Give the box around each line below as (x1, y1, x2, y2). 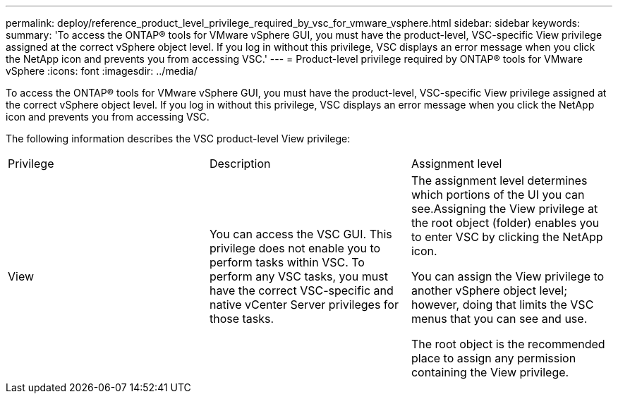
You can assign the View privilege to (411, 269, 605, 283)
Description (209, 156, 271, 171)
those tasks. (209, 312, 274, 326)
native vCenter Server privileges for (209, 297, 399, 312)
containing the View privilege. (411, 365, 569, 379)
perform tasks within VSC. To (209, 255, 365, 269)
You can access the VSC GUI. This (209, 227, 392, 241)
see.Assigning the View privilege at (411, 202, 598, 216)
